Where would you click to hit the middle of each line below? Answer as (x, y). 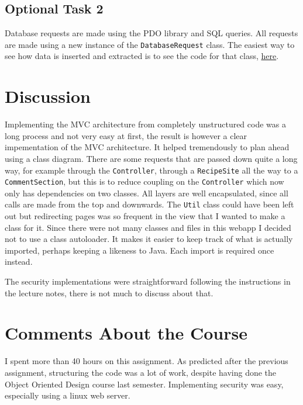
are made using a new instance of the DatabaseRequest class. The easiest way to (150, 44)
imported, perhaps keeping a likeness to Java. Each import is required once (140, 250)
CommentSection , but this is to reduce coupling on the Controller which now (144, 181)
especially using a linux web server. (68, 395)
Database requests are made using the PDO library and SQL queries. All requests (151, 33)
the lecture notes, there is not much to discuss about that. (109, 292)
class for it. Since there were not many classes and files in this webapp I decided (148, 227)
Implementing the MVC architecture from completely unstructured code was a (145, 124)
